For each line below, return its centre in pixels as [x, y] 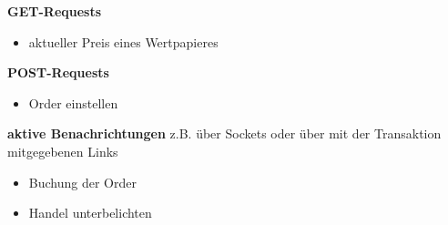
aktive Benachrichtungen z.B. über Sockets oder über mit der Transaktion [224, 133]
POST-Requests [58, 72]
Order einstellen [73, 102]
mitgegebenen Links [63, 151]
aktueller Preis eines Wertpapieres [123, 41]
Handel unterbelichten [90, 213]
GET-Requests [55, 11]
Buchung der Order [82, 182]
